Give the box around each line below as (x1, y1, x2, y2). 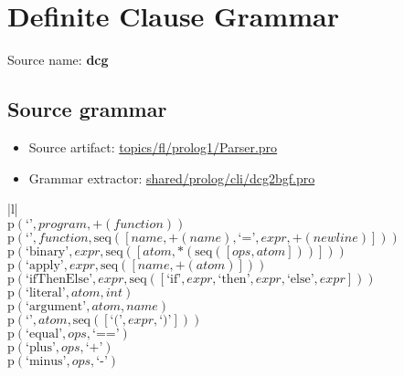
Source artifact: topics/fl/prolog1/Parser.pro (28, 137, 278, 156)
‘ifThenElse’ (26, 272, 93, 286)
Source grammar (7, 95, 167, 123)
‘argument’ (26, 299, 87, 313)
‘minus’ (26, 354, 67, 368)
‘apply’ (26, 258, 64, 272)
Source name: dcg (7, 50, 109, 69)
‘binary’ (26, 245, 69, 258)
